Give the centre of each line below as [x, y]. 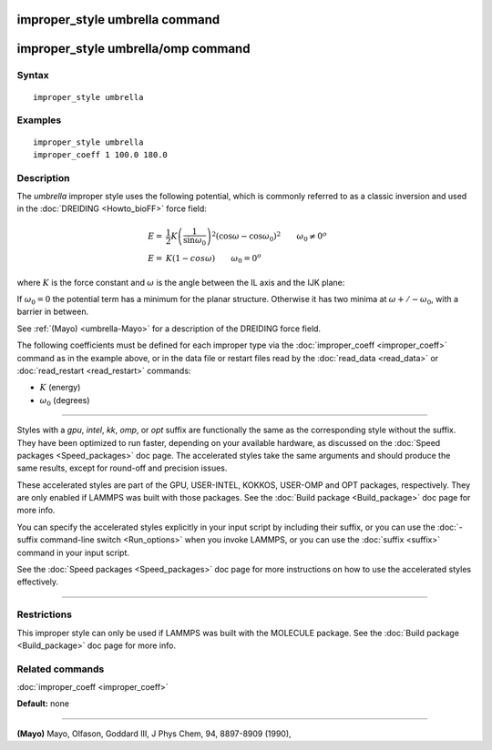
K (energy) [60, 388]
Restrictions [45, 614]
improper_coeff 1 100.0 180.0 [101, 154]
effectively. [38, 582]
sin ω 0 [195, 241]
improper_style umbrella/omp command [133, 49]
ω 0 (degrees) [65, 401]
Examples [39, 120]
